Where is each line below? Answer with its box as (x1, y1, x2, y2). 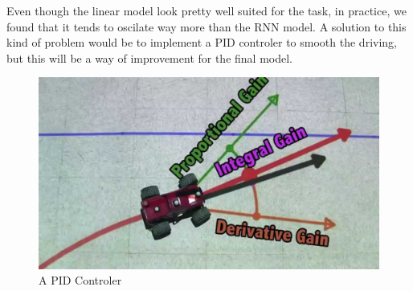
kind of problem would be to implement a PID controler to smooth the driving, (6, 34, 397, 51)
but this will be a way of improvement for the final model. (6, 49, 292, 66)
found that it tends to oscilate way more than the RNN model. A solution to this (6, 18, 407, 35)
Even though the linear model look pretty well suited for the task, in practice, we (6, 2, 407, 18)
